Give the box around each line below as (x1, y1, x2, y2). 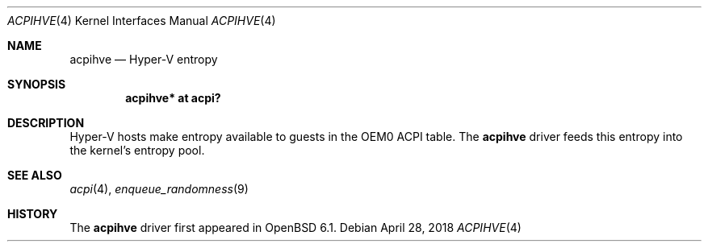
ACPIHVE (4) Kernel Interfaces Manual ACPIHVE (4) (7, 14, 276, 27)
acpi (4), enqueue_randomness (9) (69, 182, 249, 196)
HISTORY (7, 207, 58, 221)
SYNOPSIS (7, 77, 66, 91)
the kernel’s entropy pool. (69, 143, 205, 157)
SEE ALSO (7, 168, 62, 182)
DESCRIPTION (7, 116, 85, 130)
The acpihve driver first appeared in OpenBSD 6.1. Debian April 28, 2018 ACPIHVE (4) (69, 221, 522, 234)
